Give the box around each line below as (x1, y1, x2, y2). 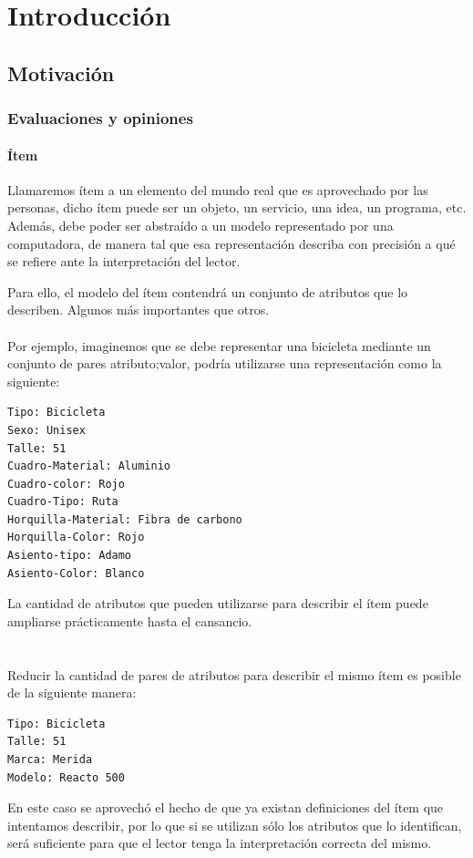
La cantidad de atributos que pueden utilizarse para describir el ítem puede (7, 594, 428, 613)
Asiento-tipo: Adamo (7, 549, 132, 563)
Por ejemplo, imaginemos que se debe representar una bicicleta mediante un (7, 336, 431, 355)
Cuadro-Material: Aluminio (7, 460, 170, 473)
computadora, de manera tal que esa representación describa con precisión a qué (7, 233, 456, 253)
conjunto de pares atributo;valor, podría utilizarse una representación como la (7, 354, 442, 373)
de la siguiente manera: (7, 683, 137, 702)
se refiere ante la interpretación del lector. (7, 252, 241, 271)
